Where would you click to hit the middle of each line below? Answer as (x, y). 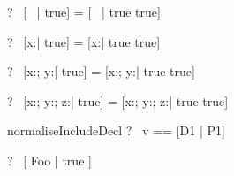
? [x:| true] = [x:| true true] (84, 41)
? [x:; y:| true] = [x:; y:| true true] (101, 71)
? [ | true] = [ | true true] (84, 11)
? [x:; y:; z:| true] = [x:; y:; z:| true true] (118, 100)
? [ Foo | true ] (49, 160)
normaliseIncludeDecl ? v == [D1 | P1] (116, 130)
